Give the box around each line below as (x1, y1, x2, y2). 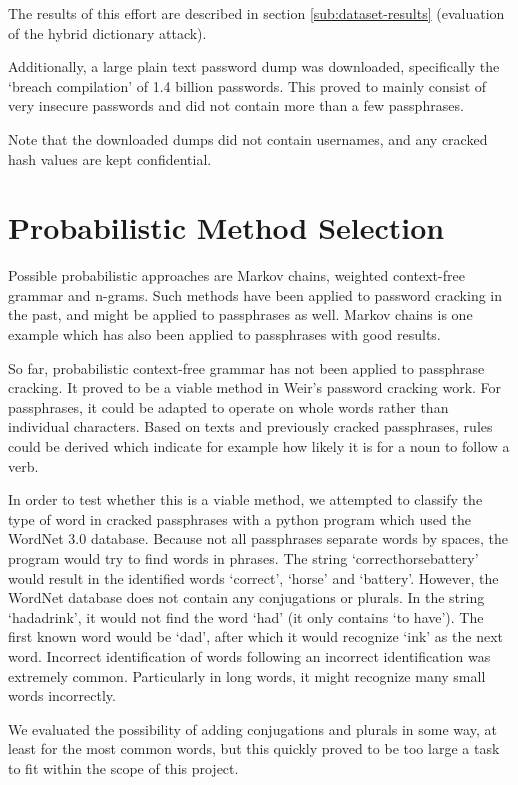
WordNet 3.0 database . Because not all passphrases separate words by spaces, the (8, 528, 509, 549)
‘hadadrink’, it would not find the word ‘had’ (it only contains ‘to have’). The (8, 606, 484, 627)
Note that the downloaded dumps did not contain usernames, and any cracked (8, 128, 488, 149)
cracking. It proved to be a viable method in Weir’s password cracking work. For (8, 377, 502, 398)
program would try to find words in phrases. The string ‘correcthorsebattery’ (8, 548, 479, 568)
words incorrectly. (8, 685, 116, 706)
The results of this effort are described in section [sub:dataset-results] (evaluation (8, 3, 505, 23)
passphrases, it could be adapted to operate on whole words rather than (8, 396, 449, 417)
